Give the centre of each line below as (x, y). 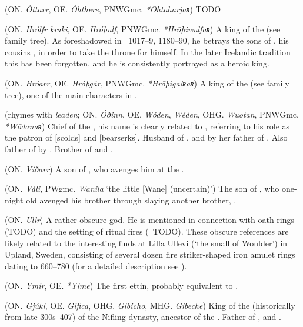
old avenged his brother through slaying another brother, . (131, 200)
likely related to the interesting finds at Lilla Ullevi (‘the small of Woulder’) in (146, 243)
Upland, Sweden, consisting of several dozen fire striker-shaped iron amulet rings (150, 254)
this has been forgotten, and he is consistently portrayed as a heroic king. (137, 63)
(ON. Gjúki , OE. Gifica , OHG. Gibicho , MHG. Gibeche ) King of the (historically (150, 305)
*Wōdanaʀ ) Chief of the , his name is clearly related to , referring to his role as (147, 126)
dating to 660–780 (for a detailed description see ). (96, 266)
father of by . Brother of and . (59, 149)
